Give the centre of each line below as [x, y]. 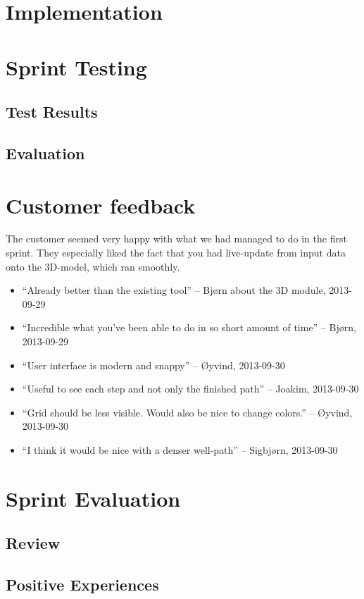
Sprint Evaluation [93, 498]
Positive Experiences [82, 585]
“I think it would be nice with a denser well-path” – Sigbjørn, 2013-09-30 [180, 449]
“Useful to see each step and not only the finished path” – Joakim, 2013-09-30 [190, 389]
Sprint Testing [76, 67]
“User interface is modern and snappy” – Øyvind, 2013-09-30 [153, 365]
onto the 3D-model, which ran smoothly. [93, 266]
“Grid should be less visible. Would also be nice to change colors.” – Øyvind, [187, 412]
